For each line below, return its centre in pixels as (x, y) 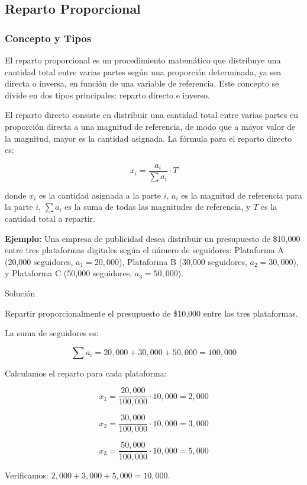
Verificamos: (27, 475)
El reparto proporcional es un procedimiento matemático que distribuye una (143, 60)
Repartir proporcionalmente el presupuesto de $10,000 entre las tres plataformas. (151, 313)
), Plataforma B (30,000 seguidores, (183, 261)
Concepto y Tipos (48, 38)
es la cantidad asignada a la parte (100, 195)
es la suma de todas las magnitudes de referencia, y (158, 207)
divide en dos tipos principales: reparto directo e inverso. (108, 95)
